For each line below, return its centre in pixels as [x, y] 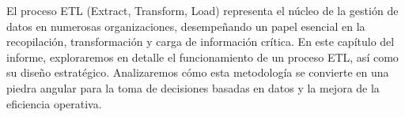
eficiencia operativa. [54, 103]
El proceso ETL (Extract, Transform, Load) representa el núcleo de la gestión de [202, 10]
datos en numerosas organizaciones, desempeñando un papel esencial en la [186, 26]
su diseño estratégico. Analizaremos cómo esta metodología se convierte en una [198, 72]
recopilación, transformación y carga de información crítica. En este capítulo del [201, 42]
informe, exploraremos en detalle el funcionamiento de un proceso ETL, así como [202, 57]
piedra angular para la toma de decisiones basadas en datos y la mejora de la [193, 87]
